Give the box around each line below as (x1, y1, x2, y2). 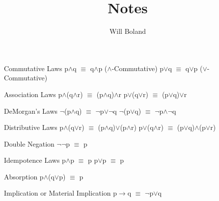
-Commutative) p (111, 63, 164, 73)
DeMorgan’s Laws (4, 105, 58, 116)
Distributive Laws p (4, 122, 64, 132)
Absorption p (4, 171, 44, 181)
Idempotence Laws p (4, 155, 66, 165)
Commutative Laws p (4, 63, 68, 73)
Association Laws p (4, 89, 62, 99)
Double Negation (4, 138, 55, 149)
